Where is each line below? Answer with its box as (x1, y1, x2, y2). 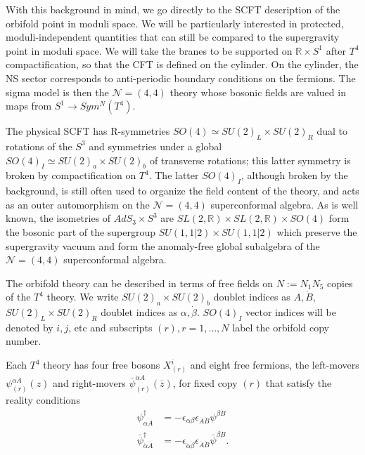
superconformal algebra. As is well (210, 197, 359, 211)
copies (326, 275, 353, 290)
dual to (316, 124, 348, 138)
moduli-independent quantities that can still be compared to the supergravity (6, 29, 340, 44)
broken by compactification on (6, 168, 136, 183)
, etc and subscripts (68, 319, 153, 334)
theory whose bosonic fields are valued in (169, 84, 346, 99)
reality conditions (6, 392, 80, 407)
